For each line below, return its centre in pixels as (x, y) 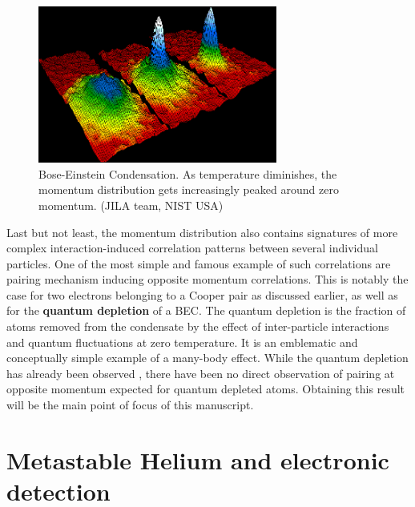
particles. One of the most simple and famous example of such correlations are (199, 263)
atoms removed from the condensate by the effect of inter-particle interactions (198, 326)
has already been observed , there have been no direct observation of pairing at (201, 373)
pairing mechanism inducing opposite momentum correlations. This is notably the (207, 279)
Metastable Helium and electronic (198, 459)
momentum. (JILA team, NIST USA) (131, 205)
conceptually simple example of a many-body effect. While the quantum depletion (207, 358)
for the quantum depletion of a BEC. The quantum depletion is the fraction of (206, 310)
